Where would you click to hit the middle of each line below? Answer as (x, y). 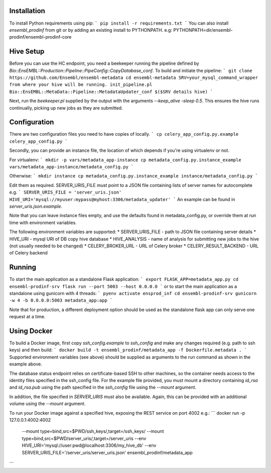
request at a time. (27, 317)
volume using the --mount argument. (47, 404)
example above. (26, 364)
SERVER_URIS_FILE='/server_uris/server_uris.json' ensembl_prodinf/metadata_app (107, 452)
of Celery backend (28, 253)
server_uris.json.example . (36, 206)
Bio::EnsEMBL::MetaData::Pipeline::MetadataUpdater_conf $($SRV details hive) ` (111, 91)
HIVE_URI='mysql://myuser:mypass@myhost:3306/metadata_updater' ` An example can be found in (122, 199)
